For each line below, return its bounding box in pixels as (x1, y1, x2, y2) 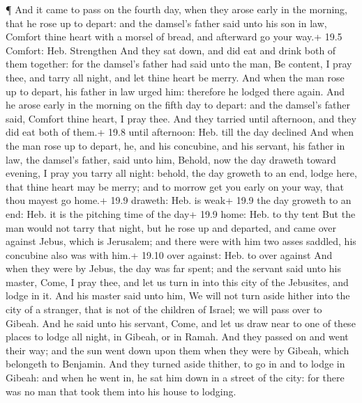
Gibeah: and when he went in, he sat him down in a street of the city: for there (6, 370, 345, 385)
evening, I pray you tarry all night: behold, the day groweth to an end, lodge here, (6, 166, 357, 180)
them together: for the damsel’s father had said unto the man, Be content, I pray (6, 56, 352, 71)
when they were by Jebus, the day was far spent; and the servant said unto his (6, 261, 342, 276)
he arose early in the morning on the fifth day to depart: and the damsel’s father (6, 97, 350, 112)
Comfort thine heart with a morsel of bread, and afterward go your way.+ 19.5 (6, 29, 342, 44)
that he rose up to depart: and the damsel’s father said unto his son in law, (6, 15, 327, 30)
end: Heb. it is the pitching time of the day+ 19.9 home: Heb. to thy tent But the (6, 206, 356, 221)
